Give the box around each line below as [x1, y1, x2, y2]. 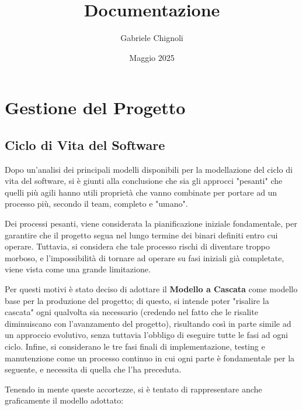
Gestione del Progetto [5, 95, 186, 119]
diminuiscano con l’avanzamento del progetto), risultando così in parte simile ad [5, 317, 291, 329]
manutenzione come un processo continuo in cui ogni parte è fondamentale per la [5, 351, 295, 364]
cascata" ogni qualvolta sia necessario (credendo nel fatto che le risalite [5, 306, 258, 318]
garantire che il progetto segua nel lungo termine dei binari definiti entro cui [5, 228, 278, 241]
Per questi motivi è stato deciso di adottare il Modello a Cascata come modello [5, 283, 298, 295]
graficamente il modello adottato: [5, 394, 124, 406]
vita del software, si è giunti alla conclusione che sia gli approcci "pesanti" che [5, 175, 283, 187]
